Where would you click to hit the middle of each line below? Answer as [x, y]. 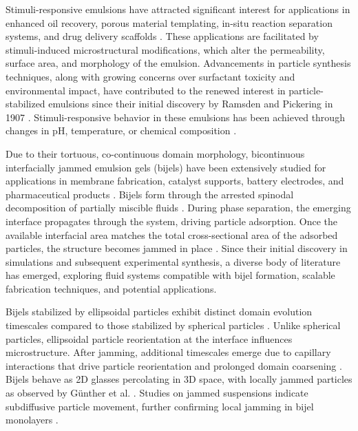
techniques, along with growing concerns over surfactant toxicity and [150, 76]
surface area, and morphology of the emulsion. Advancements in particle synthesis [178, 63]
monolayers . [32, 420]
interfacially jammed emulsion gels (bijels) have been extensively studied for [166, 167]
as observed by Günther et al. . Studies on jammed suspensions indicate [157, 393]
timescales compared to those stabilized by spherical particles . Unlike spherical [173, 325]
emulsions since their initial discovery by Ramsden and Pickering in [191, 104]
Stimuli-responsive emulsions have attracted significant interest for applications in [178, 9]
